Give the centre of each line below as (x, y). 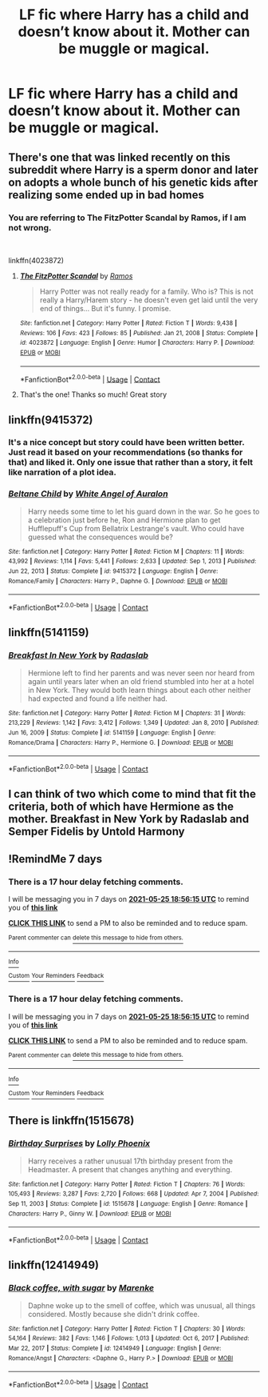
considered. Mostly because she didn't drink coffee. (114, 1314)
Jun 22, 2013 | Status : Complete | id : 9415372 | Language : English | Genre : (113, 571)
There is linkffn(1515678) (71, 1121)
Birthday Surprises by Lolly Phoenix (79, 1143)
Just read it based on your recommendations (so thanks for (126, 452)
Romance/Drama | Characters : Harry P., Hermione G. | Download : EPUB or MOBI (121, 743)
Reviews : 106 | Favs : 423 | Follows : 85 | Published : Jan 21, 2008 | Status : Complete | (139, 333)
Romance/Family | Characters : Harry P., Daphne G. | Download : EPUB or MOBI (118, 581)
